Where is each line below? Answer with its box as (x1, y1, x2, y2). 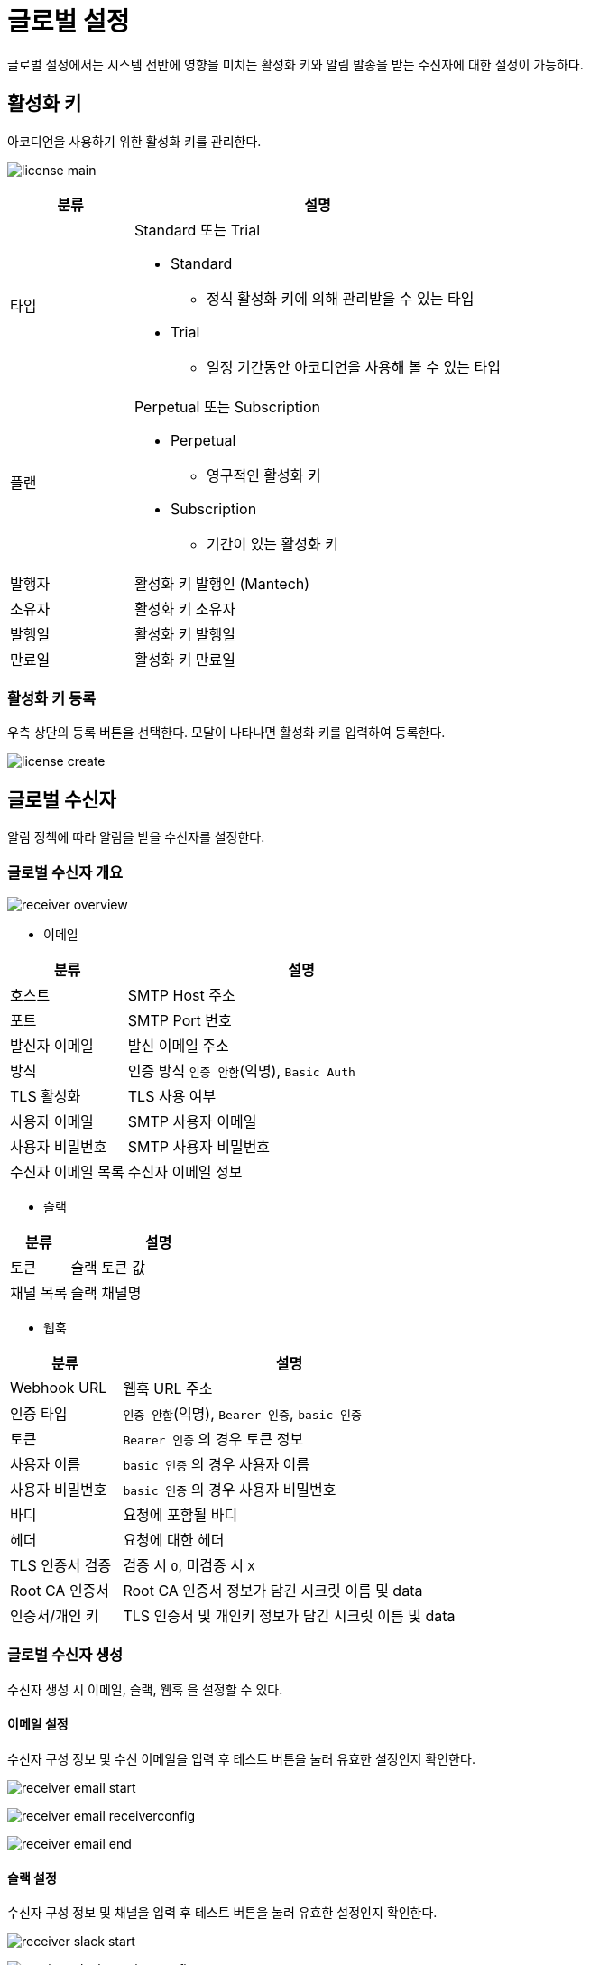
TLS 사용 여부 (127, 1086, 217, 1105)
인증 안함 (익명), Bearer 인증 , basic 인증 (123, 1404, 363, 1423)
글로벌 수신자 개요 (7, 863, 124, 881)
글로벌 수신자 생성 (7, 1646, 124, 1665)
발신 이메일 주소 (127, 1036, 229, 1055)
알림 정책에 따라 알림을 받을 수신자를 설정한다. (7, 829, 265, 845)
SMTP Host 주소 (127, 985, 235, 1004)
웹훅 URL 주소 (123, 1379, 213, 1398)
